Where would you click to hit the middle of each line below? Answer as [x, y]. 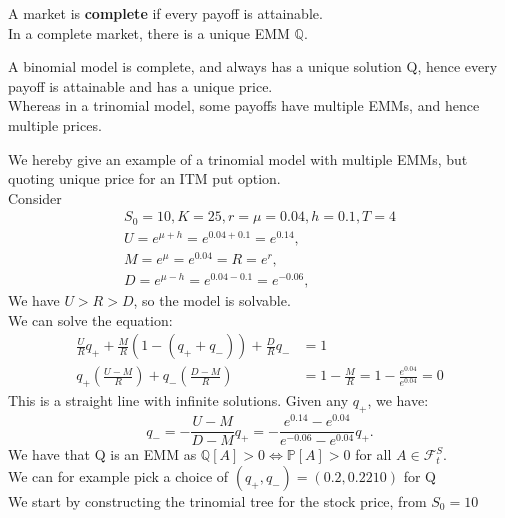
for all [373, 454]
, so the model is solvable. [212, 300]
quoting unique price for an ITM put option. [144, 178]
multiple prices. [55, 124]
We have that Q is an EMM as [102, 454]
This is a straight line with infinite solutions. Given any [178, 400]
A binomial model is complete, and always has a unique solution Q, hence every [253, 66]
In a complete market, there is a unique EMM [149, 32]
